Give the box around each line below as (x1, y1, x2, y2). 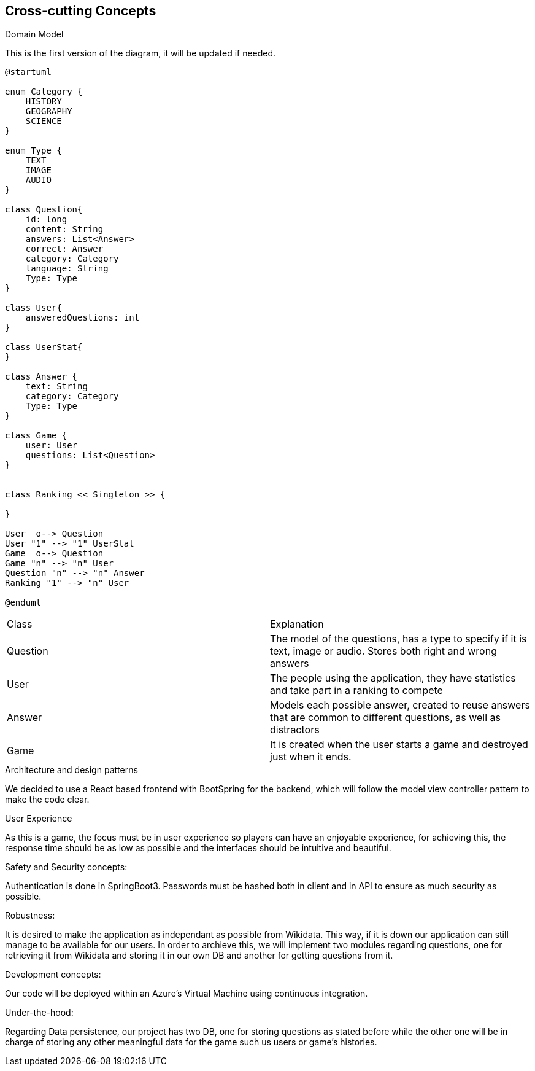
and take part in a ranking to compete (270, 684, 443, 697)
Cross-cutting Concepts (5, 3, 156, 18)
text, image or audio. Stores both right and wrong (270, 645, 497, 658)
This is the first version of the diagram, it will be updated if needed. (5, 48, 276, 59)
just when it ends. (270, 750, 352, 763)
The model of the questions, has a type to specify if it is (270, 633, 527, 645)
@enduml (5, 598, 42, 608)
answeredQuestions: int (25, 313, 140, 323)
